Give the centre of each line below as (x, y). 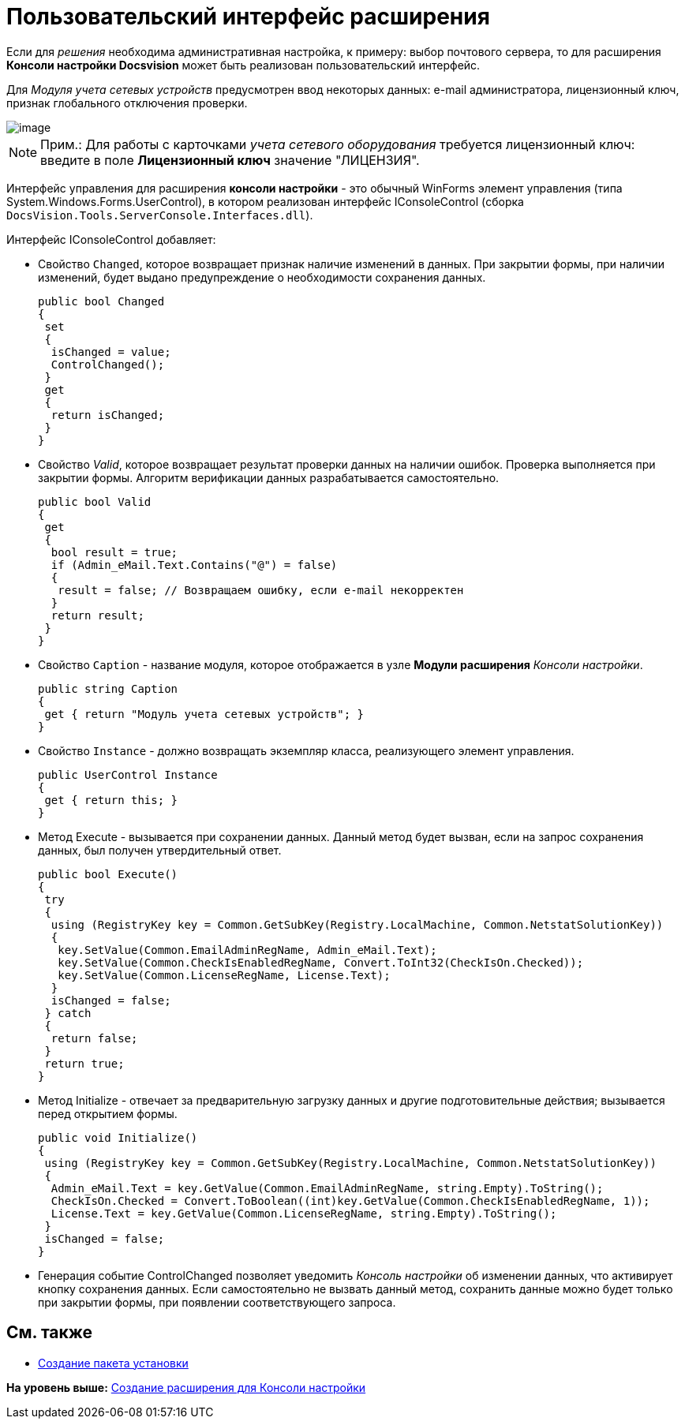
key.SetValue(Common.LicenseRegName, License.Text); (224, 975)
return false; (94, 1038)
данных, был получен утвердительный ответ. (160, 850)
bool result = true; (114, 552)
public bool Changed (101, 301)
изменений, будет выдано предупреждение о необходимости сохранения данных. (262, 277)
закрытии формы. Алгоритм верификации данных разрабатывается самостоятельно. (269, 477)
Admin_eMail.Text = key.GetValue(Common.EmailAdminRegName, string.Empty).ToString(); (327, 1188)
